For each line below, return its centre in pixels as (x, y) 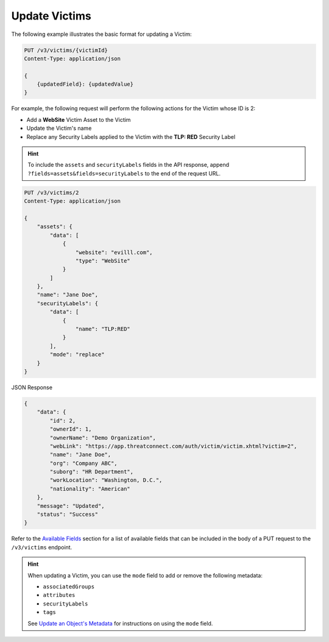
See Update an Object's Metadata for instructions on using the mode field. (120, 623)
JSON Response (32, 387)
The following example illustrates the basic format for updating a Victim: (101, 34)
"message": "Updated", (71, 506)
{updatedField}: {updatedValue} (85, 84)
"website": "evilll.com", (114, 252)
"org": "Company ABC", (84, 463)
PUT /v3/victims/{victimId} (66, 50)
